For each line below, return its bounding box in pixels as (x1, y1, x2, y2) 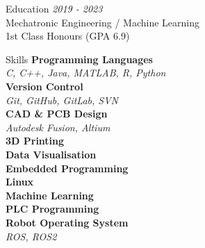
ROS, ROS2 (6, 229, 57, 243)
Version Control (6, 78, 83, 93)
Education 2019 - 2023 (6, 1, 103, 15)
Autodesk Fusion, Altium (6, 119, 110, 134)
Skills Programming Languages (6, 51, 153, 66)
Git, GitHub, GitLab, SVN (6, 92, 118, 107)
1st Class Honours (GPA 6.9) (6, 28, 130, 43)
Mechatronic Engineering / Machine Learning (6, 15, 199, 29)
